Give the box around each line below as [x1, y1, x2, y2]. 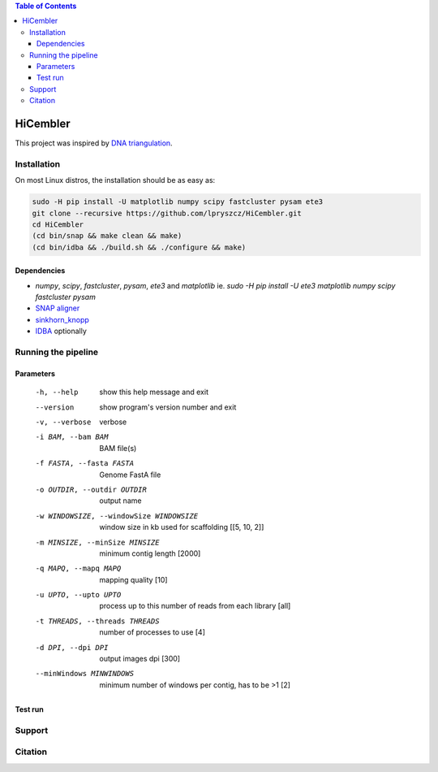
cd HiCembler [32, 219, 84, 229]
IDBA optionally [35, 326, 87, 336]
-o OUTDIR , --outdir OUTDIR [35, 484, 148, 494]
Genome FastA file [99, 470, 161, 479]
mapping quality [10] [99, 575, 168, 584]
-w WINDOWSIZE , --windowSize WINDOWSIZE [35, 511, 199, 520]
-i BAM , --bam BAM [35, 432, 109, 442]
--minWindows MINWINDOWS [35, 669, 134, 679]
